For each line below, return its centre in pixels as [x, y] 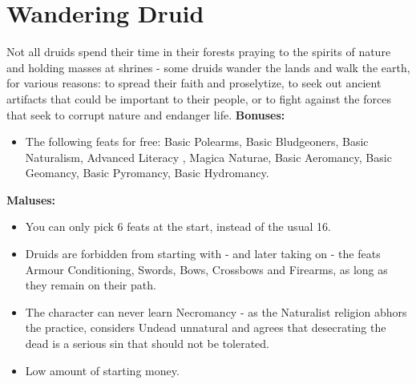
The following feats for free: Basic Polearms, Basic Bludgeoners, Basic [197, 141]
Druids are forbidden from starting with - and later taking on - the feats [203, 254]
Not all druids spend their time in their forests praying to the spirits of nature [199, 52]
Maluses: [31, 199]
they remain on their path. [91, 285]
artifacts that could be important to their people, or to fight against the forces [199, 98]
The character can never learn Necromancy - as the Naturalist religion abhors [216, 311]
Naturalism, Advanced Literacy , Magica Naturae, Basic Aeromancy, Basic [208, 157]
